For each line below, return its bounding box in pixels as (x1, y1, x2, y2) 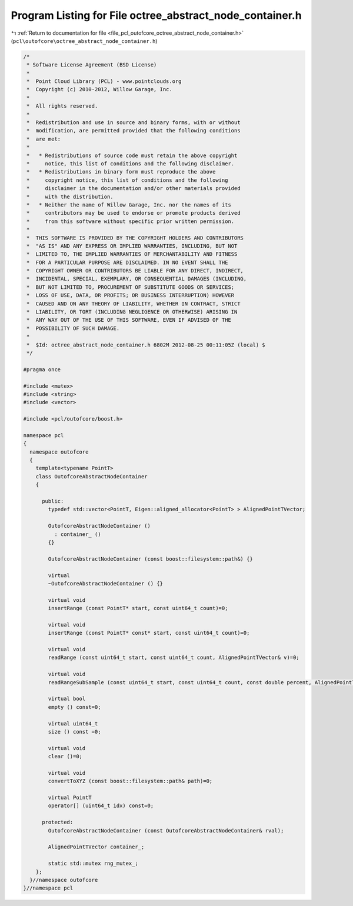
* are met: (26, 135, 61, 142)
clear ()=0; (48, 753, 82, 760)
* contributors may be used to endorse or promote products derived (26, 209, 241, 216)
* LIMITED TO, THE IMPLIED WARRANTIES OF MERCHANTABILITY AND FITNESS (26, 251, 238, 258)
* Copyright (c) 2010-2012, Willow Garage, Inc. (26, 86, 173, 93)
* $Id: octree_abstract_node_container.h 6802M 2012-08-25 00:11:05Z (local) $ (26, 341, 266, 348)
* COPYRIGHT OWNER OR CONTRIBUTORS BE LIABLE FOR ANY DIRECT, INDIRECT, (26, 268, 244, 274)
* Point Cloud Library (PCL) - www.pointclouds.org (26, 78, 182, 85)
